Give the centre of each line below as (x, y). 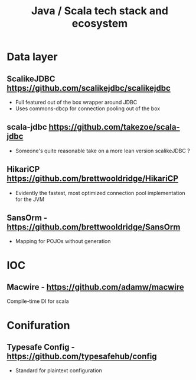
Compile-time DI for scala (38, 301)
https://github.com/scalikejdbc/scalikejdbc (89, 88)
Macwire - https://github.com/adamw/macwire (96, 287)
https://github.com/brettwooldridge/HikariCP (93, 179)
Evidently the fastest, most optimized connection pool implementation (100, 193)
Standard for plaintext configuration (58, 371)
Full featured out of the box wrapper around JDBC (76, 102)
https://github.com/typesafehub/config (82, 357)
